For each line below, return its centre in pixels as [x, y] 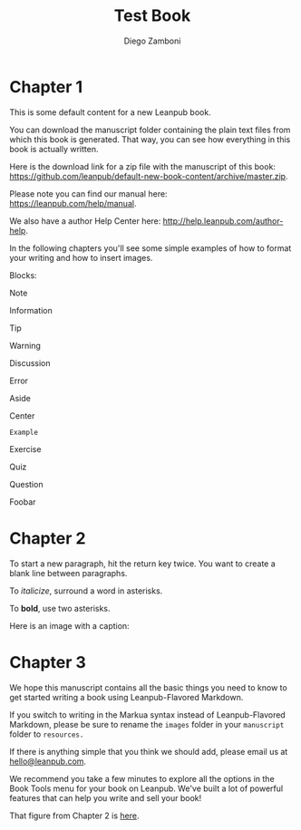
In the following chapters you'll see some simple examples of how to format [150, 248]
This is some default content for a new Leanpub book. [110, 112]
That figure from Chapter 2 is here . [74, 816]
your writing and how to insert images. [81, 257]
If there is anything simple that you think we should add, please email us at [149, 751]
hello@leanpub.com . [48, 761]
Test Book [152, 16]
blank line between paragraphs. [68, 573]
